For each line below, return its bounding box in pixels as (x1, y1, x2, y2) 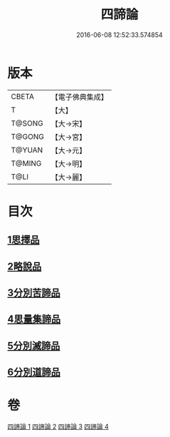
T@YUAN (11, 145, 43, 155)
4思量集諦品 (7, 313, 61, 325)
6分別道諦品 (7, 366, 60, 379)
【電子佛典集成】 (51, 92, 108, 102)
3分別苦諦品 (7, 287, 60, 299)
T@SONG (11, 118, 44, 128)
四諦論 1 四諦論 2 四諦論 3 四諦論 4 (7, 422, 109, 431)
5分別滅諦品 (7, 339, 60, 351)
